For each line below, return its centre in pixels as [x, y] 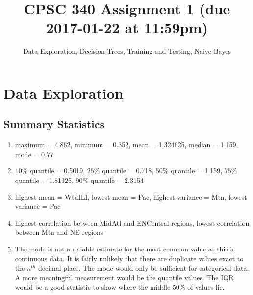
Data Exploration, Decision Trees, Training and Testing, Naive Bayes [127, 51]
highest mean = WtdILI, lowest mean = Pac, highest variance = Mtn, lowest [131, 196]
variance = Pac [38, 206]
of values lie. [206, 287]
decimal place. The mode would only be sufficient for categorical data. [143, 268]
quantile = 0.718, [128, 170]
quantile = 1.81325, [44, 180]
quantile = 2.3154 [117, 180]
